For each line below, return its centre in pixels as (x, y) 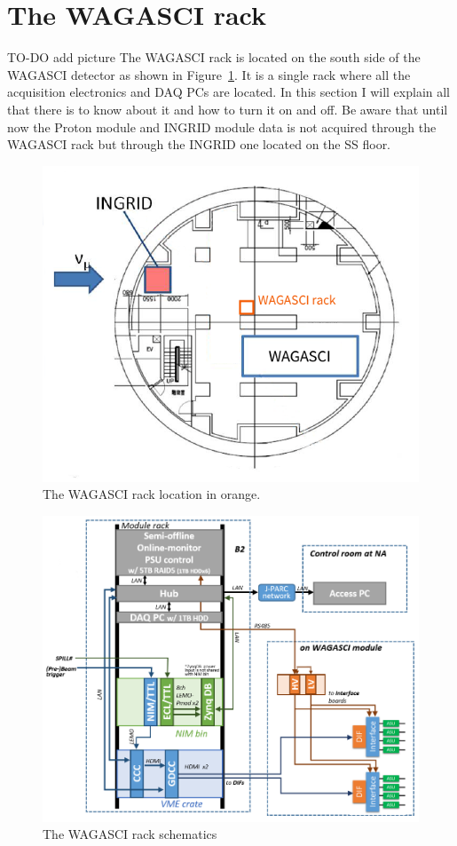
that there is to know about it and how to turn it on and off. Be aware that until (228, 109)
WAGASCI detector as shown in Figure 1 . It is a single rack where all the (209, 74)
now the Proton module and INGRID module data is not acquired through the (222, 127)
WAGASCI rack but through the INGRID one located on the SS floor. (199, 144)
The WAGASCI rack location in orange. (152, 494)
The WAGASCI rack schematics (130, 834)
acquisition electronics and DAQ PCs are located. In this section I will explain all (228, 92)
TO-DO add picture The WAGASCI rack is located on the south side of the (214, 57)
